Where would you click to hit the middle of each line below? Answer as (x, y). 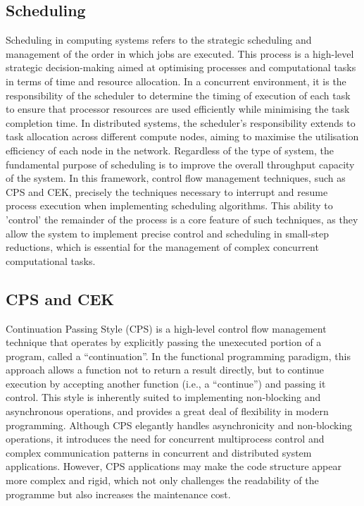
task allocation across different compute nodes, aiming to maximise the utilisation (182, 136)
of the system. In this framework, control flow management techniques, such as (176, 178)
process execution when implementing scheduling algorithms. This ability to (169, 205)
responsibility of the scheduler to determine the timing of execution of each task (178, 95)
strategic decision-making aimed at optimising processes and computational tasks (181, 67)
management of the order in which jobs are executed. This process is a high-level (180, 53)
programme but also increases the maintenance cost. (118, 494)
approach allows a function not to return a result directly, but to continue (165, 370)
